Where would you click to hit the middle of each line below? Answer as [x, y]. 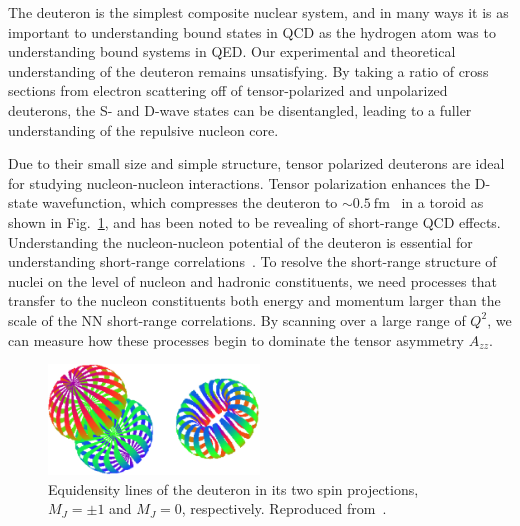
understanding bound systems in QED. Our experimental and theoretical [232, 51]
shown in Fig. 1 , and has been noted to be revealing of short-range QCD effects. [254, 221]
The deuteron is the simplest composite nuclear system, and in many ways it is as [258, 12]
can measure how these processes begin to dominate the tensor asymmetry [236, 339]
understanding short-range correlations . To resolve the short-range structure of [252, 261]
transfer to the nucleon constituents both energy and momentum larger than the [254, 300]
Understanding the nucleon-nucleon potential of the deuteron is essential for [240, 241]
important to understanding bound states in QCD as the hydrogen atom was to [252, 31]
